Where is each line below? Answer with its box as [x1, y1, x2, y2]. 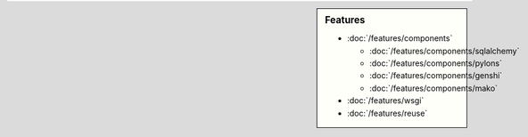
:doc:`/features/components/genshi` [369, 70, 503, 81]
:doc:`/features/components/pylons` [369, 58, 503, 68]
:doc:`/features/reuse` [347, 108, 428, 118]
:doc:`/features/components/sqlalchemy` [369, 45, 520, 56]
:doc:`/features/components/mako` [369, 83, 499, 93]
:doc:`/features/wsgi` [347, 95, 425, 106]
